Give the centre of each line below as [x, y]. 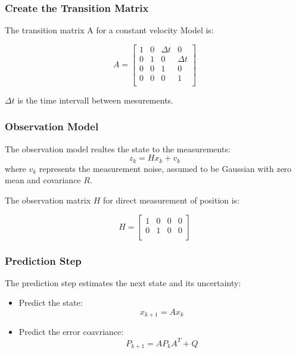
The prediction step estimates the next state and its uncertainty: [123, 282]
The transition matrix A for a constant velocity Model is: [109, 30]
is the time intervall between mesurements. [95, 100]
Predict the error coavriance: [71, 332]
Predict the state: [51, 303]
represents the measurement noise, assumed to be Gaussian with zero [165, 168]
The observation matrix [48, 200]
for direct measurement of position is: [172, 200]
